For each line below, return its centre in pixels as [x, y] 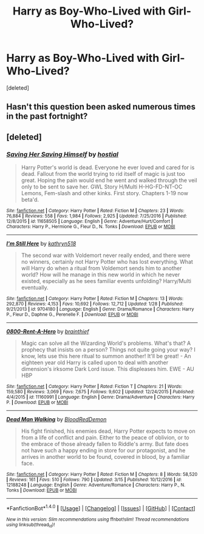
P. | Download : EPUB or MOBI [37, 402]
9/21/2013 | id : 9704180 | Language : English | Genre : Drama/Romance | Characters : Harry [100, 309]
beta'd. [30, 200]
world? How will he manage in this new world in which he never [100, 275]
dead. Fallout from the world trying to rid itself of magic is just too [103, 174]
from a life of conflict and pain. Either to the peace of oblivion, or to [105, 438]
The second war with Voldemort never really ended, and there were [106, 255]
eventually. [35, 288]
